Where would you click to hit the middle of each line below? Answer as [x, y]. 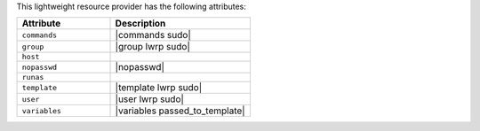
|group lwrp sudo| [152, 47]
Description [140, 24]
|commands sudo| [153, 35]
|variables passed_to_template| [180, 111]
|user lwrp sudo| [149, 99]
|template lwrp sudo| [159, 88]
